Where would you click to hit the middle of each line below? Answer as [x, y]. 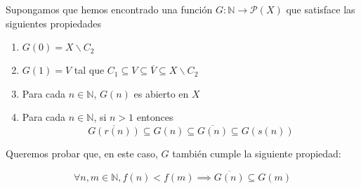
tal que [89, 70]
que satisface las [321, 9]
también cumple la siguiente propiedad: [257, 154]
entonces [155, 117]
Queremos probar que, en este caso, [82, 154]
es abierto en [161, 93]
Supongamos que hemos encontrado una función [109, 9]
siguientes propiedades [53, 23]
